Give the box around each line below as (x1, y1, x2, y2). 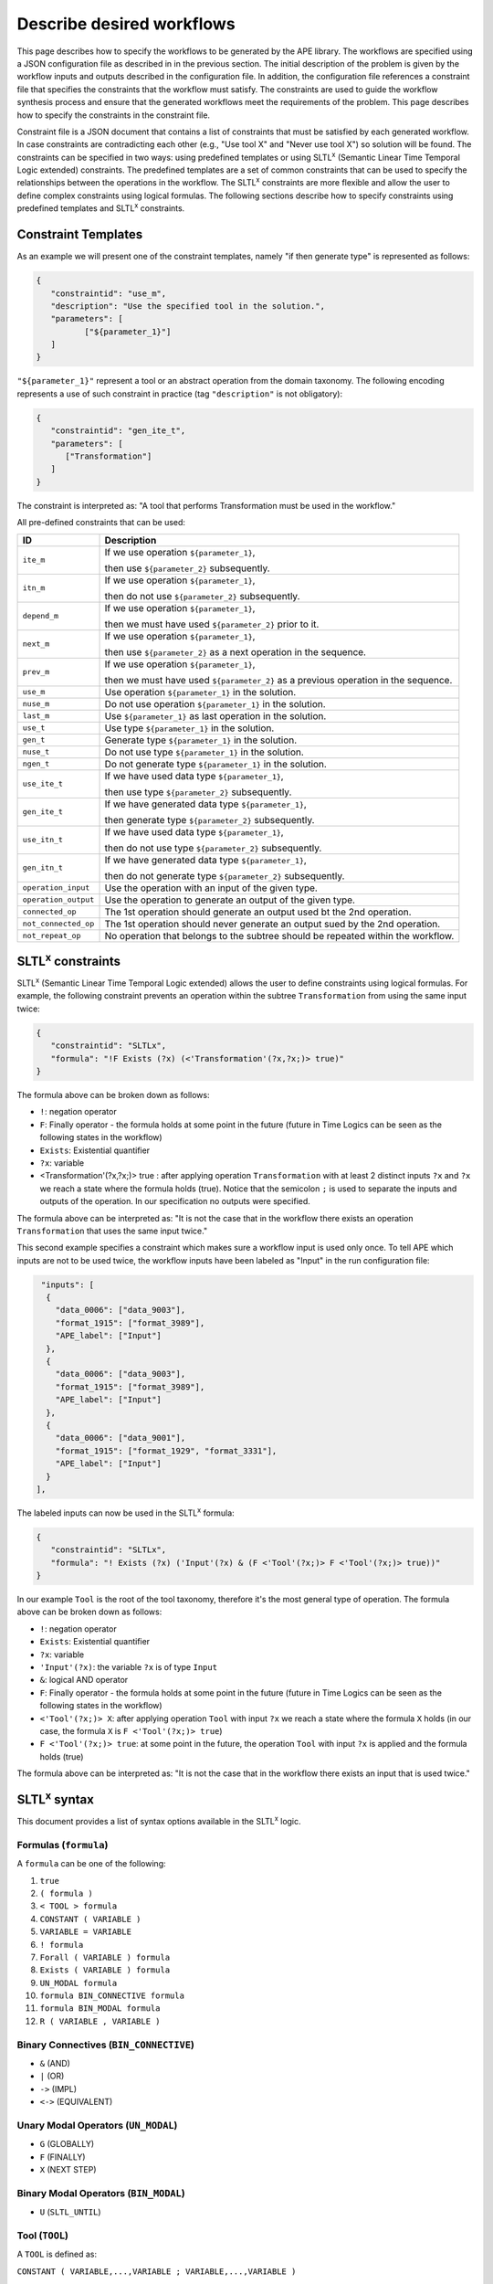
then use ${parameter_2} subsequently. (104, 562, 270, 575)
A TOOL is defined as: (16, 2248, 98, 2260)
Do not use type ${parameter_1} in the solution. (104, 745, 305, 758)
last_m (22, 711, 50, 721)
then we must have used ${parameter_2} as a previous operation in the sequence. (104, 673, 453, 686)
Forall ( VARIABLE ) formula (39, 1951, 171, 1962)
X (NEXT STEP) (39, 2164, 97, 2175)
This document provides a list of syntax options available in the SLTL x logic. (16, 1814, 301, 1827)
